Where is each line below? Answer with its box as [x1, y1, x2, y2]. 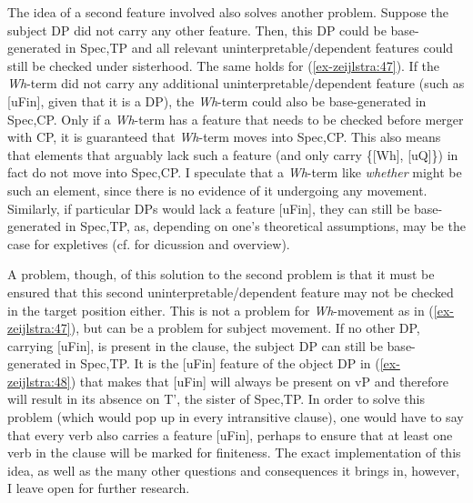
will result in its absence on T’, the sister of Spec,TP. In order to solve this [7, 389, 425, 408]
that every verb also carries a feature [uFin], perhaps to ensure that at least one [7, 425, 453, 444]
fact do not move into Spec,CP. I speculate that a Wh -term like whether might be [7, 163, 462, 182]
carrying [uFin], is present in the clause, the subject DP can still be [7, 336, 383, 355]
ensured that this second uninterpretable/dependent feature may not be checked [7, 282, 454, 301]
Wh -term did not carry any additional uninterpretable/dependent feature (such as [7, 74, 465, 93]
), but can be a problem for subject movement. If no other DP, [70, 318, 420, 337]
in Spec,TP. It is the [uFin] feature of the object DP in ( [65, 354, 380, 373]
